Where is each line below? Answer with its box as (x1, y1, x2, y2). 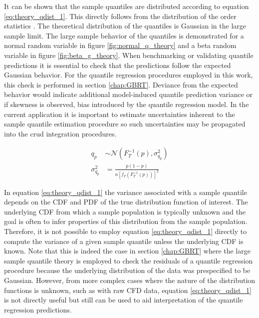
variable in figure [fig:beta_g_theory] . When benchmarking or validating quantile (4, 49, 254, 60)
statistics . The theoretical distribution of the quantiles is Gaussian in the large (4, 20, 247, 31)
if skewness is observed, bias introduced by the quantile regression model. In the (4, 98, 249, 109)
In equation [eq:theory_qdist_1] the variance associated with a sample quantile (4, 186, 247, 197)
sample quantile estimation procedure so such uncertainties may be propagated (4, 118, 246, 129)
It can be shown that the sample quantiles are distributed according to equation (4, 1, 249, 11)
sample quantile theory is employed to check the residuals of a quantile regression (4, 255, 253, 265)
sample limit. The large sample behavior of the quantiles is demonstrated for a (4, 30, 244, 40)
